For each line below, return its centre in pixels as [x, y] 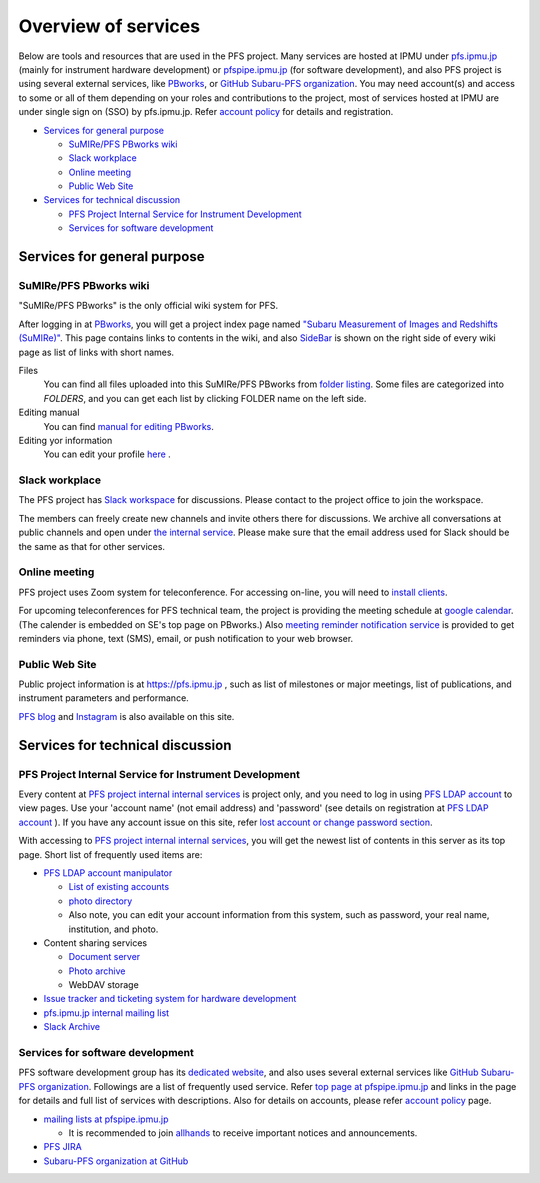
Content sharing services [95, 942]
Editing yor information [65, 440]
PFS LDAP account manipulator [108, 872]
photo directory [100, 901]
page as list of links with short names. [96, 352]
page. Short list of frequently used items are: [110, 854]
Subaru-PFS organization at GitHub [116, 1161]
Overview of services [109, 26]
